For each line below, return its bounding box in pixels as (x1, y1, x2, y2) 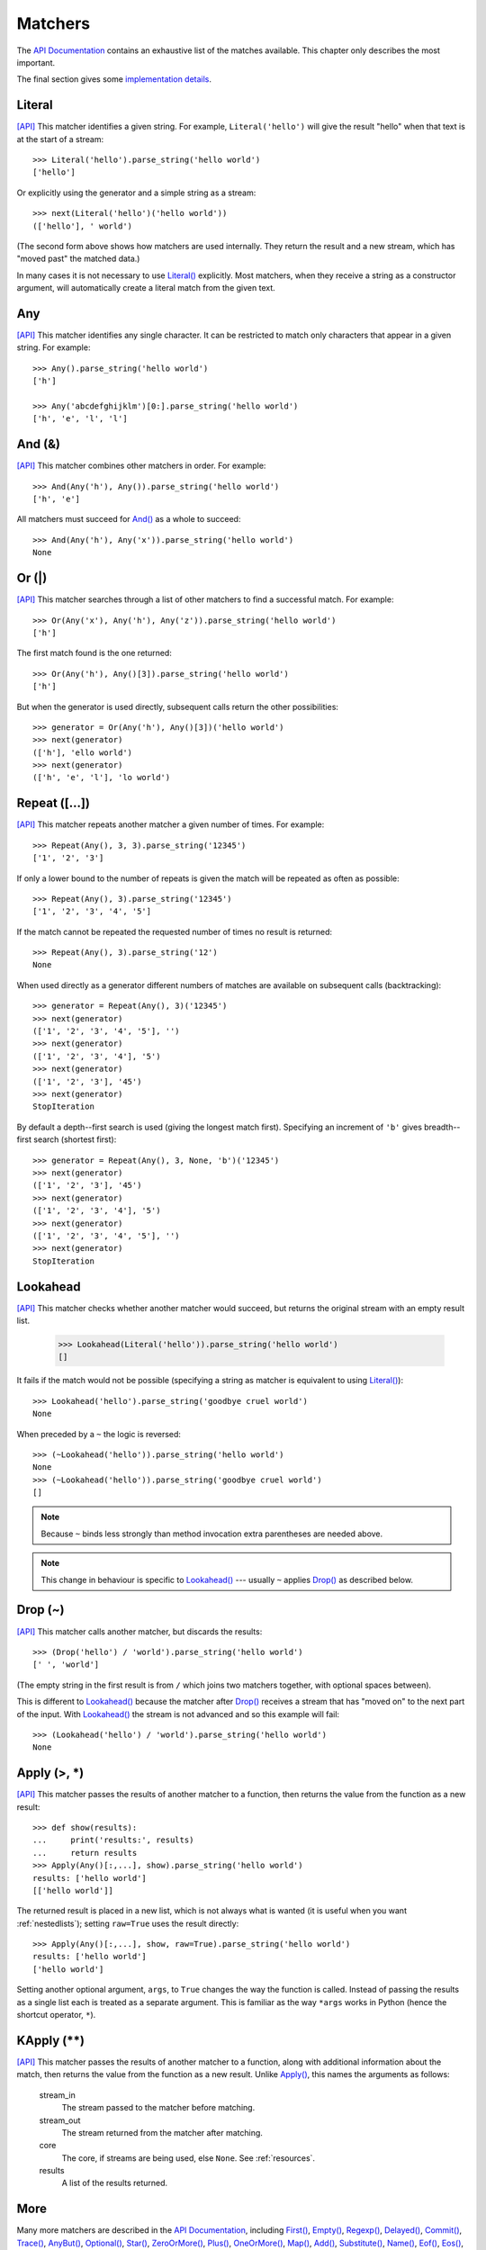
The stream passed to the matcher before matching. (61, 2102, 256, 2113)
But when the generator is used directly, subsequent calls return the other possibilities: (16, 701, 339, 712)
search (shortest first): (32, 1134, 117, 1145)
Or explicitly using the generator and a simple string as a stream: (16, 187, 256, 198)
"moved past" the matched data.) (16, 253, 140, 265)
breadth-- (423, 1121, 461, 1132)
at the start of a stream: (16, 133, 104, 144)
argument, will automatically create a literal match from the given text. (16, 283, 276, 293)
